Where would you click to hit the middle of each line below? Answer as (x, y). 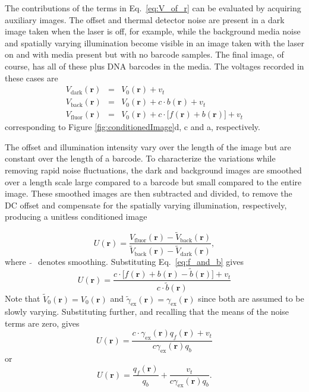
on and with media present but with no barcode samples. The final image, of (144, 54)
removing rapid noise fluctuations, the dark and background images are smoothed (153, 170)
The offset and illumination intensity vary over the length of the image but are (148, 146)
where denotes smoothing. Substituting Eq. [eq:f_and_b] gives (124, 262)
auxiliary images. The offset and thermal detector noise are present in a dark (145, 19)
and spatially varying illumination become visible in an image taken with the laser (154, 42)
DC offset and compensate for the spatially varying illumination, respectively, (146, 205)
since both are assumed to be (251, 298)
